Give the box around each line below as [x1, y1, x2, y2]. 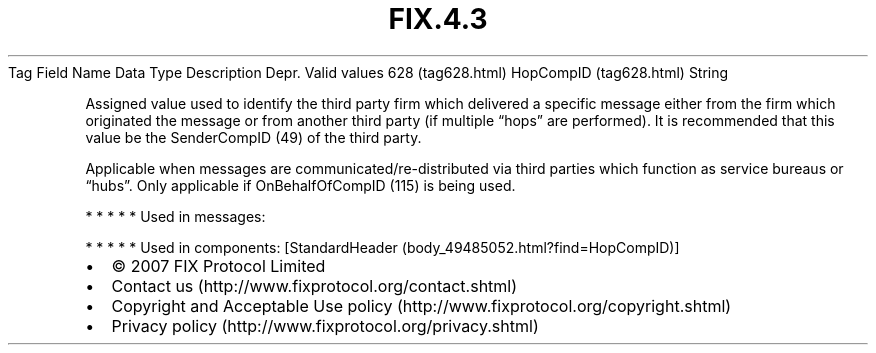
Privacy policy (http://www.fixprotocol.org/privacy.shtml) [111, 315, 539, 336]
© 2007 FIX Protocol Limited [111, 255, 326, 276]
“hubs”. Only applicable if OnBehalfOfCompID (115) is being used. [85, 176, 516, 194]
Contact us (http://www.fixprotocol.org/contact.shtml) [111, 275, 518, 296]
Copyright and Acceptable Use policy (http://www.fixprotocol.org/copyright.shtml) [111, 295, 732, 316]
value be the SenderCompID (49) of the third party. [85, 128, 422, 146]
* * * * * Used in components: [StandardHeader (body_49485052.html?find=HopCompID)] [85, 238, 680, 256]
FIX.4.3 [388, 2, 488, 36]
